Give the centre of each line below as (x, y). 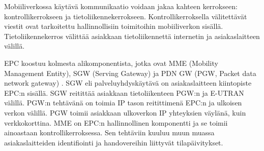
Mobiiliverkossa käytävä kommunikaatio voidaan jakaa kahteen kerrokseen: (121, 6)
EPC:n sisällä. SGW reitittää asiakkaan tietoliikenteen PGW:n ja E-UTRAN (124, 92)
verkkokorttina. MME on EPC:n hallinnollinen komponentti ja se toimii (116, 122)
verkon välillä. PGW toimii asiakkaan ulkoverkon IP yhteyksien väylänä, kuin (125, 112)
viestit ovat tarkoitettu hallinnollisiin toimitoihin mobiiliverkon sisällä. (114, 26)
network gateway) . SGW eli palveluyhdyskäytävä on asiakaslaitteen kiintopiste (128, 83)
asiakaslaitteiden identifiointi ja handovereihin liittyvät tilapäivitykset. (114, 142)
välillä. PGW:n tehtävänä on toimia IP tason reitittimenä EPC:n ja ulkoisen (123, 103)
